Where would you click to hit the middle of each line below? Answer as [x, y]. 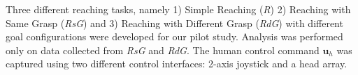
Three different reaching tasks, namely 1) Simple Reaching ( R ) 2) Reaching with [178, 9]
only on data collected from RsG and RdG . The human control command [163, 50]
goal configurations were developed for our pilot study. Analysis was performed [174, 36]
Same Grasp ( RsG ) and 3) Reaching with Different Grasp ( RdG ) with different [174, 23]
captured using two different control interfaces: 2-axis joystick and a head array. [177, 64]
